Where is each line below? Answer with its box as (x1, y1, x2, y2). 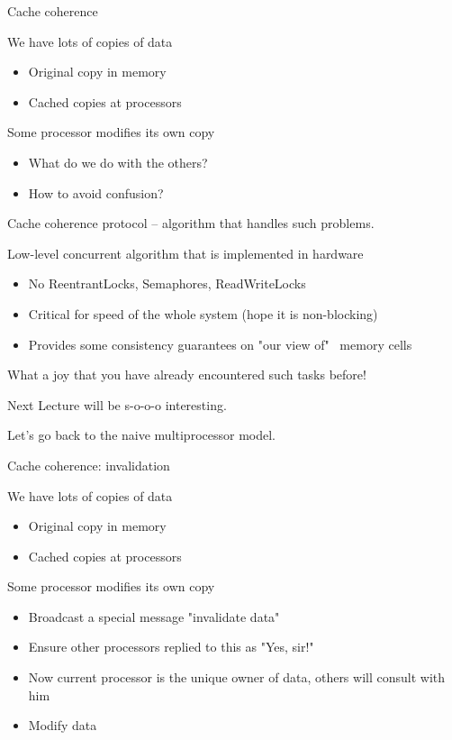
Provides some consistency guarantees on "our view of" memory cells (28, 334, 412, 353)
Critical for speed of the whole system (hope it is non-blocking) (28, 304, 378, 323)
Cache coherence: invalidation (7, 455, 170, 474)
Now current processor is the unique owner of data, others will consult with (28, 668, 446, 687)
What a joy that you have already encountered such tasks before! (7, 365, 366, 384)
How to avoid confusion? (28, 183, 164, 202)
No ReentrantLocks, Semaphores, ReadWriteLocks (28, 274, 306, 293)
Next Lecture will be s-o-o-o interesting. (7, 395, 227, 414)
